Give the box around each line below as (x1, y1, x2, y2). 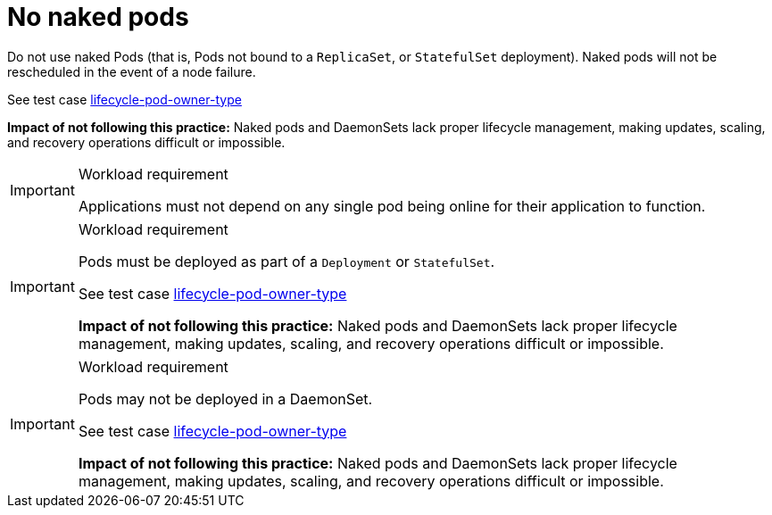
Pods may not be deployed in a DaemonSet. (78, 389, 373, 408)
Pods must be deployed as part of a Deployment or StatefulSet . (78, 252, 495, 270)
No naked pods (7, 2, 189, 32)
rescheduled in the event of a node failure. (7, 63, 256, 79)
